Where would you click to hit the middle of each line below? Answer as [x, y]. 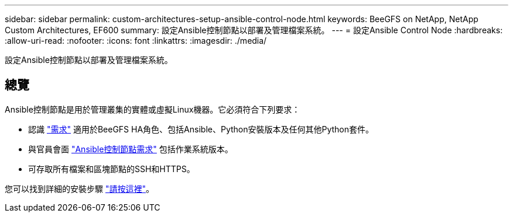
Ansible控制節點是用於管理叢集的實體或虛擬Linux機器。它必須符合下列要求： [153, 109]
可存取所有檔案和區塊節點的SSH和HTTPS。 [112, 169]
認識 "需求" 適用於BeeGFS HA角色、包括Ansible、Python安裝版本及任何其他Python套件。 [201, 129]
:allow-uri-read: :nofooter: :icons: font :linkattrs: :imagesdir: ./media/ [136, 41]
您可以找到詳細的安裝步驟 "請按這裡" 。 [79, 188]
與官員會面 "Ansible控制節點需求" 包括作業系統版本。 [131, 149]
